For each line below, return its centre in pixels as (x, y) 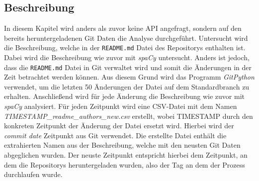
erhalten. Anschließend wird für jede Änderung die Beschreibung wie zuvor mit (124, 96)
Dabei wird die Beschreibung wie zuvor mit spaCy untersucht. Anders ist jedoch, (127, 57)
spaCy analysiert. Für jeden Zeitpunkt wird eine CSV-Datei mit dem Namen (121, 106)
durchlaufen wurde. (33, 174)
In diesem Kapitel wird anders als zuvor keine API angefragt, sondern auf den (123, 28)
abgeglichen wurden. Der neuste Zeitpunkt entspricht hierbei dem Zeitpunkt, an (126, 155)
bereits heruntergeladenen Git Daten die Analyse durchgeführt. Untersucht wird (126, 38)
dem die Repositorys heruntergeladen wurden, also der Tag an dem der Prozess (125, 164)
